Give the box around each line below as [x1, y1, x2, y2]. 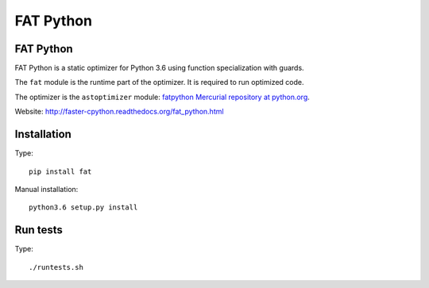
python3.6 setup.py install [29, 203, 138, 212]
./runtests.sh [29, 263, 83, 271]
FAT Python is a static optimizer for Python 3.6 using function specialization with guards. [14, 63, 305, 73]
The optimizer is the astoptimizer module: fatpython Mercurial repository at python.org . [14, 92, 310, 102]
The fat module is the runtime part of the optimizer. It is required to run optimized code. [14, 78, 305, 87]
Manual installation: [14, 184, 79, 194]
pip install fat [29, 167, 92, 176]
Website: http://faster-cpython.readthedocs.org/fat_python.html [14, 107, 224, 117]
